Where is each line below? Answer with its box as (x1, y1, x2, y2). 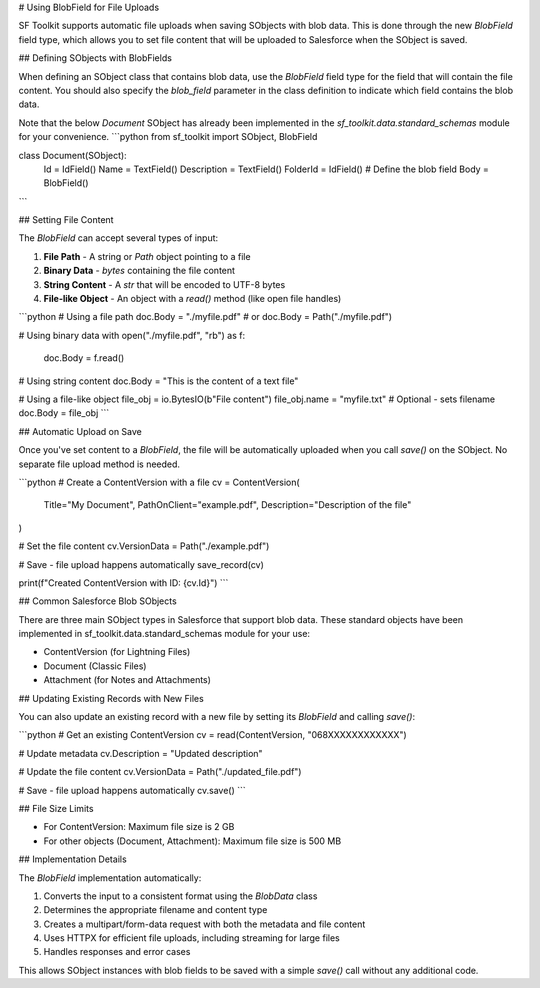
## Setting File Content (18, 214, 114, 226)
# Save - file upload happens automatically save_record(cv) (18, 558, 264, 570)
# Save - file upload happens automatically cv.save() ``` (18, 784, 247, 796)
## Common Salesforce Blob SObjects (18, 595, 177, 607)
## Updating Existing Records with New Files (18, 692, 204, 704)
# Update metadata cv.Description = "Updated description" (18, 747, 264, 759)
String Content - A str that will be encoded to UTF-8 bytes (43, 278, 286, 290)
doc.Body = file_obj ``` (18, 407, 110, 419)
